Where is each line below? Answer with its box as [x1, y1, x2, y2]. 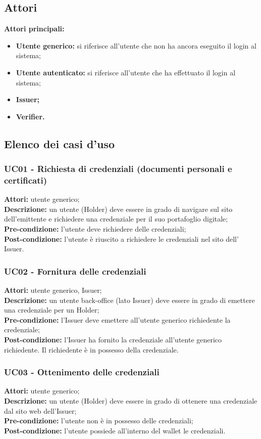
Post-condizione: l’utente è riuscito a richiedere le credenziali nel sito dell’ [4, 233, 239, 244]
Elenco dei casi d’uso [4, 136, 115, 151]
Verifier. [16, 111, 45, 121]
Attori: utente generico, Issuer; [4, 285, 102, 295]
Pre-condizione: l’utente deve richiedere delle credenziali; [4, 224, 186, 234]
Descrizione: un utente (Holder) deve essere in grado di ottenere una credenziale [4, 396, 257, 406]
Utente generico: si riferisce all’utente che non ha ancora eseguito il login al [16, 40, 256, 51]
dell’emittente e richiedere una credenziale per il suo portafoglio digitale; [4, 213, 228, 224]
